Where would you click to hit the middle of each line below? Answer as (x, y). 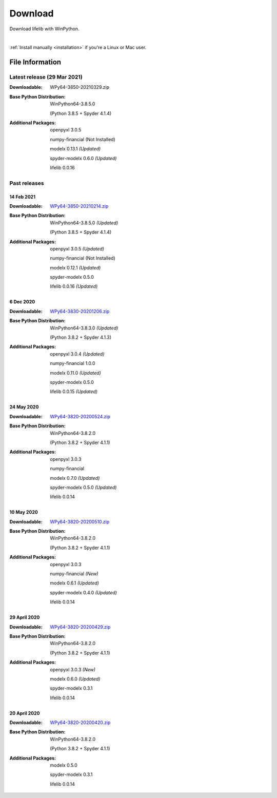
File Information (35, 62)
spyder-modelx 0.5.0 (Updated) (83, 487)
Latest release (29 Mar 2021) (46, 77)
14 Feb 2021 (23, 197)
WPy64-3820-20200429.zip (80, 627)
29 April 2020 (25, 617)
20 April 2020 (25, 713)
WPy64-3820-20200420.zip (80, 723)
